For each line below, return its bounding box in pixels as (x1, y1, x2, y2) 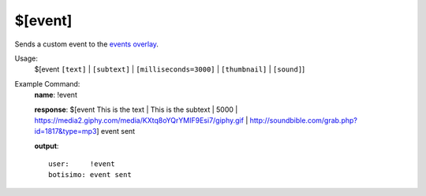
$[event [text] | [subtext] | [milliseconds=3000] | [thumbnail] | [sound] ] (34, 65, 305, 74)
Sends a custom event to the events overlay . (14, 39, 159, 49)
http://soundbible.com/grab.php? (249, 115, 358, 125)
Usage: (14, 54, 39, 63)
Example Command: (14, 79, 80, 88)
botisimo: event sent (48, 170, 132, 179)
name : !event (34, 91, 78, 100)
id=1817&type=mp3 (34, 127, 97, 136)
